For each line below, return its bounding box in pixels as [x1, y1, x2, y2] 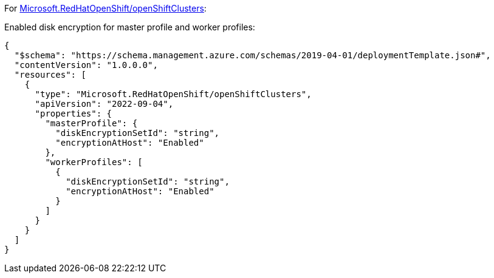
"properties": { [35, 109, 112, 118]
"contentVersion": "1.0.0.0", [14, 60, 158, 70]
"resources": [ [14, 70, 86, 80]
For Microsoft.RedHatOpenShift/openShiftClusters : [4, 3, 207, 13]
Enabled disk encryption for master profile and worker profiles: [4, 22, 255, 32]
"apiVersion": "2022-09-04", [35, 99, 174, 109]
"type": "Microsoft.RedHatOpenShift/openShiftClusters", [35, 89, 312, 99]
